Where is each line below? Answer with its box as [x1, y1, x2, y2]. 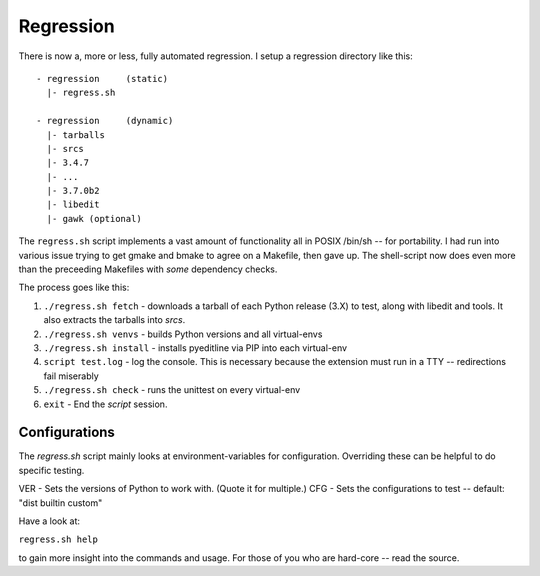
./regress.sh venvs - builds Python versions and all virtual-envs [43, 328, 323, 340]
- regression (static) [36, 73, 169, 84]
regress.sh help [18, 534, 99, 545]
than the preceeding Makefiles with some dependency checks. [18, 263, 278, 275]
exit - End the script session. [43, 398, 168, 410]
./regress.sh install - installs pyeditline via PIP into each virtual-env [43, 341, 348, 354]
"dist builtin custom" [18, 496, 103, 509]
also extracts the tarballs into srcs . [43, 314, 186, 326]
